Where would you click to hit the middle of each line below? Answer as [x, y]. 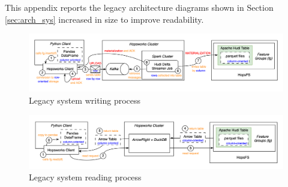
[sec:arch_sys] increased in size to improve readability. [104, 19]
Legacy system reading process [85, 177]
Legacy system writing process [85, 100]
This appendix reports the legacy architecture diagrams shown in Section [139, 7]
